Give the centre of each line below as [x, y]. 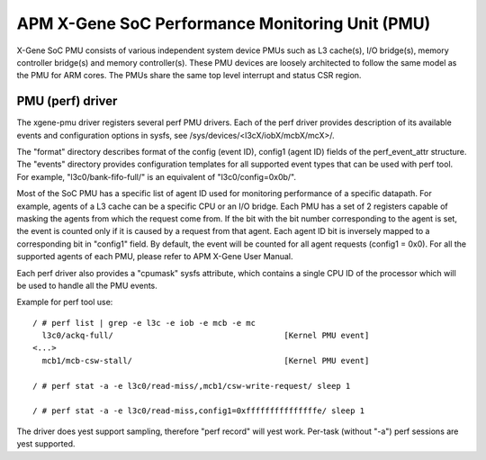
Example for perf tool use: [65, 302]
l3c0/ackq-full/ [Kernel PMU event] [206, 336]
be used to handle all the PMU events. [87, 285]
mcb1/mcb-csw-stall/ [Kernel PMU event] [206, 361]
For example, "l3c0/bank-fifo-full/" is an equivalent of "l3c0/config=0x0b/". [157, 176]
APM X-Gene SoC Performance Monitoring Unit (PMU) [224, 23]
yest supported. [46, 444]
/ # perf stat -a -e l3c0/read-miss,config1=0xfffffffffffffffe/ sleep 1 [199, 411]
